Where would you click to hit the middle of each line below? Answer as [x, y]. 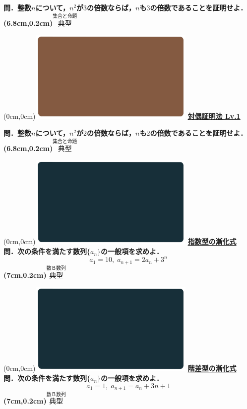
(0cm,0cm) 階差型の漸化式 [120, 368]
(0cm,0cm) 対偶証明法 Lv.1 [122, 116]
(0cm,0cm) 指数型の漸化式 [120, 241]
